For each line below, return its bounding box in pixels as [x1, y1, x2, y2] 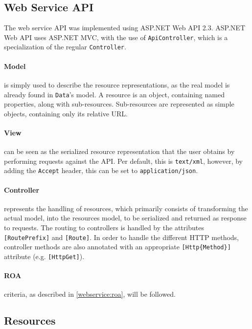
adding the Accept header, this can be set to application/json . [4, 165, 198, 175]
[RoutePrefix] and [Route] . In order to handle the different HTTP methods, [4, 232, 239, 242]
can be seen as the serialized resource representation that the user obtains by [4, 146, 235, 156]
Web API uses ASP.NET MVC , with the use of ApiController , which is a [4, 32, 228, 42]
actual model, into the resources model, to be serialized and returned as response [4, 213, 247, 223]
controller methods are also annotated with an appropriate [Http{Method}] [4, 241, 231, 252]
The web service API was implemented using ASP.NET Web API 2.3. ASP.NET [4, 22, 245, 33]
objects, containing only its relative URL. [4, 108, 128, 118]
